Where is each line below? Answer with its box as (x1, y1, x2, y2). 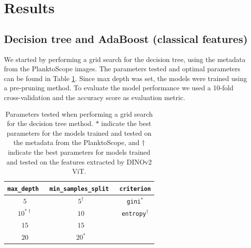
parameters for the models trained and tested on (6, 127, 152, 138)
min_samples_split (49, 185, 109, 192)
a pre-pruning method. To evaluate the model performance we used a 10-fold (4, 83, 234, 93)
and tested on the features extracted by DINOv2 (6, 156, 152, 166)
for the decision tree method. (7, 118, 94, 128)
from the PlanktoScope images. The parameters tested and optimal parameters (4, 63, 241, 74)
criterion (119, 185, 151, 192)
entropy (122, 210, 146, 217)
